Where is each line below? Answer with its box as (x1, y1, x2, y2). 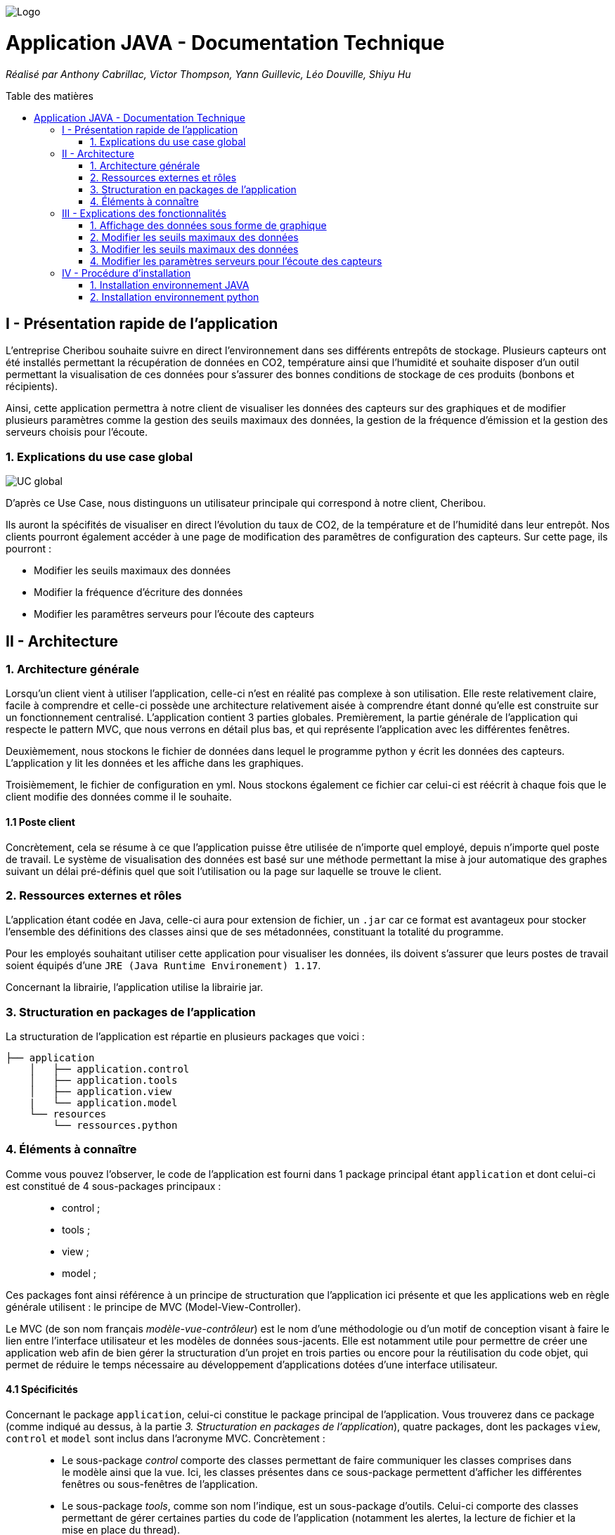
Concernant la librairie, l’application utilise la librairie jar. (6, 981, 264, 994)
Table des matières (6, 89, 93, 102)
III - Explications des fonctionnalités (62, 207, 227, 219)
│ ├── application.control (29, 1063, 190, 1075)
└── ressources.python (53, 1120, 178, 1132)
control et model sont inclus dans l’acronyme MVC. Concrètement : (6, 1432, 325, 1444)
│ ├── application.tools (29, 1075, 178, 1087)
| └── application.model (29, 1097, 178, 1109)
